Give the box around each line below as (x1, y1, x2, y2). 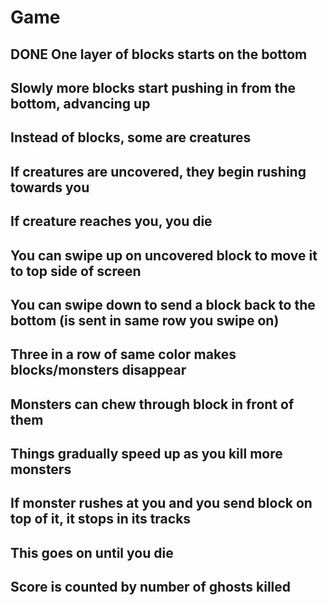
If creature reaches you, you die (10, 213, 213, 230)
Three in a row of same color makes (10, 346, 237, 363)
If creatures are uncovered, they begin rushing (10, 163, 307, 180)
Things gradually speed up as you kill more (10, 446, 283, 463)
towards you (10, 179, 90, 196)
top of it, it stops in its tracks (10, 511, 192, 528)
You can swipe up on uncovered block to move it (10, 247, 318, 264)
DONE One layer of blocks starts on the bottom (10, 46, 308, 63)
